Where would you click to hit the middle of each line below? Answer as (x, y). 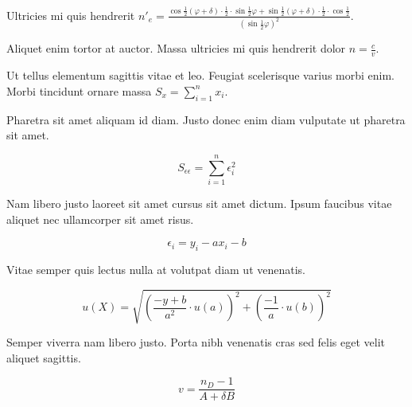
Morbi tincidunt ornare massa (79, 90)
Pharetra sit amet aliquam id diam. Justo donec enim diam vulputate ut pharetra (206, 119)
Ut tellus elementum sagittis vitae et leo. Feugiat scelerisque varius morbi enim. (200, 75)
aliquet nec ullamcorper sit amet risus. (100, 219)
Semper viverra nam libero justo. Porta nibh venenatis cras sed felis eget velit (196, 342)
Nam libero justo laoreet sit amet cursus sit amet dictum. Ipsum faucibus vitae (199, 203)
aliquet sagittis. (44, 357)
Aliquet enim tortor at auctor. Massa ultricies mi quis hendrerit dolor (176, 48)
